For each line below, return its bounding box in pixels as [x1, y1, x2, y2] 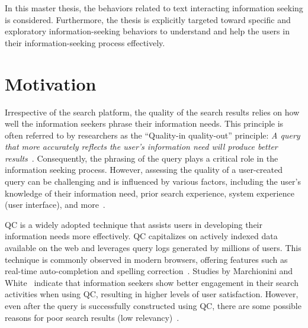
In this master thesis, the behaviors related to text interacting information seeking [5, 2, 303, 14]
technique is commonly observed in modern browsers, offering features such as [5, 253, 288, 265]
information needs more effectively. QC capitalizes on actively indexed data [5, 230, 278, 242]
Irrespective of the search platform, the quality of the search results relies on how [5, 105, 300, 118]
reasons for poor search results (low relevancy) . [5, 311, 179, 323]
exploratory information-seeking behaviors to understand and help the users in [5, 25, 290, 37]
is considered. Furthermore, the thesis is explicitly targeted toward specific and [5, 13, 291, 25]
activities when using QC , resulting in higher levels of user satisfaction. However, [5, 288, 299, 300]
